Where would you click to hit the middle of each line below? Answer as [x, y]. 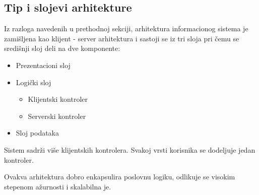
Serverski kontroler [57, 116]
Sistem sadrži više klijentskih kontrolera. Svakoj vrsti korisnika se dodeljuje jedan [130, 149]
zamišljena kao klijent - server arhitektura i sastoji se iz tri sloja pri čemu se [122, 38]
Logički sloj [34, 82]
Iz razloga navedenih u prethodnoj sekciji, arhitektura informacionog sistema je [126, 28]
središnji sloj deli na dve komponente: [62, 48]
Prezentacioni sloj [43, 65]
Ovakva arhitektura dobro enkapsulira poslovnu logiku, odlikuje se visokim [120, 177]
